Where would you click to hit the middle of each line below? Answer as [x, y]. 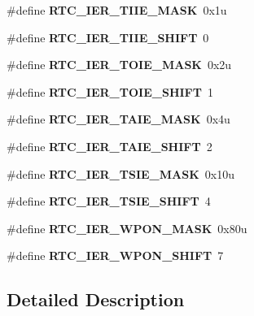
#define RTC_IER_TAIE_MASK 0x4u [118, 119]
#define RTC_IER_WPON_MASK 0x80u [127, 228]
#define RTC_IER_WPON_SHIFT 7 [115, 255]
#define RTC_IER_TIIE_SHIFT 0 [108, 37]
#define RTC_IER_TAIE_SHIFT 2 [109, 146]
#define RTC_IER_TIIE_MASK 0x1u [117, 10]
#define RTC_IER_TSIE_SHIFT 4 [109, 201]
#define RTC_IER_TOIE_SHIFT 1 [110, 91]
